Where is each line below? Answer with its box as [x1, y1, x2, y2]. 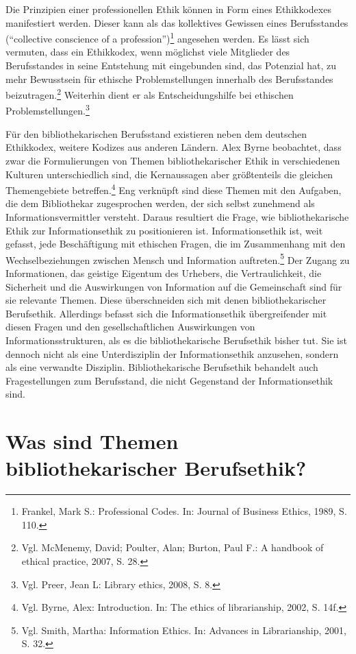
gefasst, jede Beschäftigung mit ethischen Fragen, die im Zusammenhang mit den [5, 237, 346, 251]
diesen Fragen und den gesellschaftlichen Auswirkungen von [5, 319, 255, 334]
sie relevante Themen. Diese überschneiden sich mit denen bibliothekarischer [5, 293, 327, 307]
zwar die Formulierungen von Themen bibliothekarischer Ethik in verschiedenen [5, 153, 340, 167]
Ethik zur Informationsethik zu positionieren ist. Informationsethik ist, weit [5, 223, 323, 237]
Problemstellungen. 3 [5, 101, 90, 118]
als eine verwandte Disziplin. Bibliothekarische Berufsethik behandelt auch [5, 360, 318, 374]
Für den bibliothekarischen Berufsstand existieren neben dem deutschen [5, 126, 307, 141]
